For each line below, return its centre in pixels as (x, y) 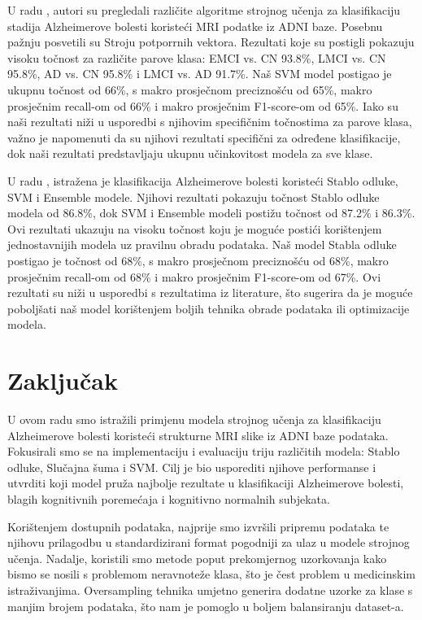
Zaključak (63, 380)
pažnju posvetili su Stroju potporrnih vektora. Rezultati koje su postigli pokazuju (211, 42)
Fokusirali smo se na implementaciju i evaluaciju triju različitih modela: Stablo (204, 451)
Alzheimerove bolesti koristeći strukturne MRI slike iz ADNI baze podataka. (198, 435)
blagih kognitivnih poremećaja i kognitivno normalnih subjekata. (169, 498)
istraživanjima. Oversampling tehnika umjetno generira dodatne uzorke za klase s (210, 589)
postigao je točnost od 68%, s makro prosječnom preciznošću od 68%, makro (198, 260)
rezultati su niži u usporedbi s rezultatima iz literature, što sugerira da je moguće (210, 293)
